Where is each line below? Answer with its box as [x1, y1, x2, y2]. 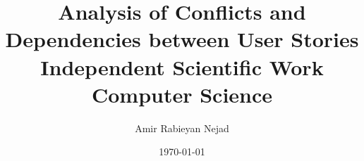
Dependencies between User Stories [5, 25, 359, 53]
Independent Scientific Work [40, 52, 324, 81]
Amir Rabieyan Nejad [135, 120, 229, 135]
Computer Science [91, 79, 273, 108]
